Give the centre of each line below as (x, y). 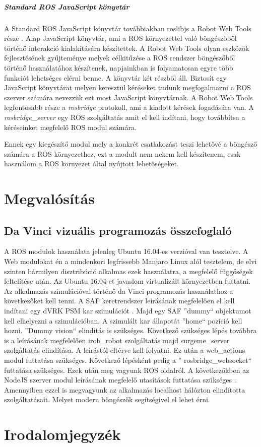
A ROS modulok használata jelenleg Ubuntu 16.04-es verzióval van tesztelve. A (126, 251)
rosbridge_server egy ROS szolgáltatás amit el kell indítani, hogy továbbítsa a (125, 117)
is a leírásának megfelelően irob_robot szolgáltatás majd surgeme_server (117, 340)
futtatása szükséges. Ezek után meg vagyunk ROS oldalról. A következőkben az (127, 370)
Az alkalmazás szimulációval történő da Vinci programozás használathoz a (119, 291)
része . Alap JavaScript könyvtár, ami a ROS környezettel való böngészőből (120, 38)
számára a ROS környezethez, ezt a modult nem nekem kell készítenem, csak (122, 153)
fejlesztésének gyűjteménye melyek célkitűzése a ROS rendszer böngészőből (120, 58)
